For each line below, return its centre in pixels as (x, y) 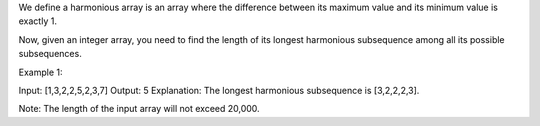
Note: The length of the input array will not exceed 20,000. (139, 109)
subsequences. (50, 54)
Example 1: (40, 72)
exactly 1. (37, 21)
